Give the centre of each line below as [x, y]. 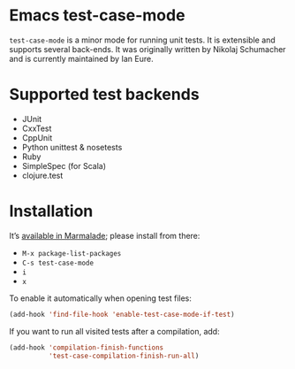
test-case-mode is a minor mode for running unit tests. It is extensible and [142, 40]
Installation [51, 211]
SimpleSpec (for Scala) [64, 165]
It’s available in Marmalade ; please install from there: [105, 235]
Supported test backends [105, 95]
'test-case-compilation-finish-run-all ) [124, 356]
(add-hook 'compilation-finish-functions [87, 347]
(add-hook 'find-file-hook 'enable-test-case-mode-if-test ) [122, 314]
